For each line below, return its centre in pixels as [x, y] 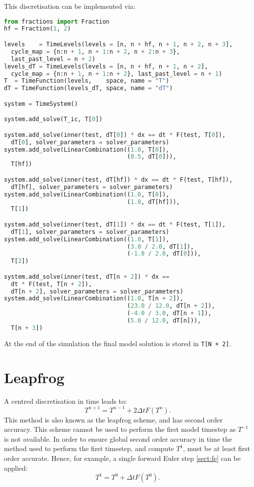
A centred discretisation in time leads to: [65, 401]
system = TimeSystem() [41, 104]
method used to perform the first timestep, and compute [89, 448]
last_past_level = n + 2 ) [53, 59]
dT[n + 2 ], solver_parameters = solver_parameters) [97, 291]
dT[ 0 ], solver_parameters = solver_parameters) [90, 142]
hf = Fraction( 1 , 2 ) [38, 29]
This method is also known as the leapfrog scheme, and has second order [113, 419]
